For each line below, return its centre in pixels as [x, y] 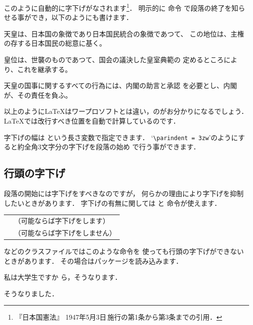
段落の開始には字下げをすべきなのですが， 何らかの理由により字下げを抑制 [124, 193]
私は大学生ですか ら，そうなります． [63, 277]
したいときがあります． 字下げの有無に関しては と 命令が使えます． [113, 203]
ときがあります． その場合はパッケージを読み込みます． [93, 261]
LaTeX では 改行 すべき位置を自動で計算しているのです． [92, 121]
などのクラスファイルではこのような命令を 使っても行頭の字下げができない [124, 251]
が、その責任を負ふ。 [38, 95]
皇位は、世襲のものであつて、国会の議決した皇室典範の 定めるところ [114, 60]
